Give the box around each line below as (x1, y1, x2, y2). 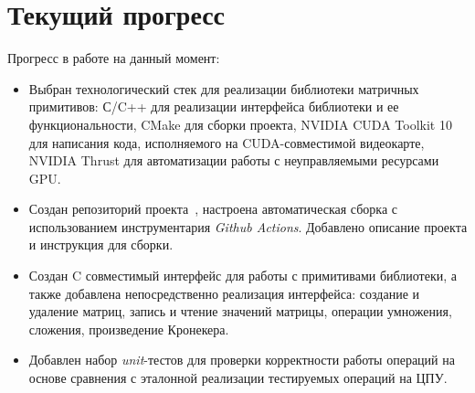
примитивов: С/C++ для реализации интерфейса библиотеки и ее (28, 97, 399, 116)
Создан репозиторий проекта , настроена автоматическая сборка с (28, 199, 398, 218)
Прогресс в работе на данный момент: (7, 48, 220, 68)
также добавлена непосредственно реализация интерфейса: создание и (28, 283, 420, 303)
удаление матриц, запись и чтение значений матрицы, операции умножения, (28, 302, 452, 321)
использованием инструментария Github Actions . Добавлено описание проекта (28, 217, 468, 236)
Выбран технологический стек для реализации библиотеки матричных (28, 79, 419, 98)
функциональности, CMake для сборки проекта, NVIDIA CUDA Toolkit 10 (28, 114, 452, 133)
